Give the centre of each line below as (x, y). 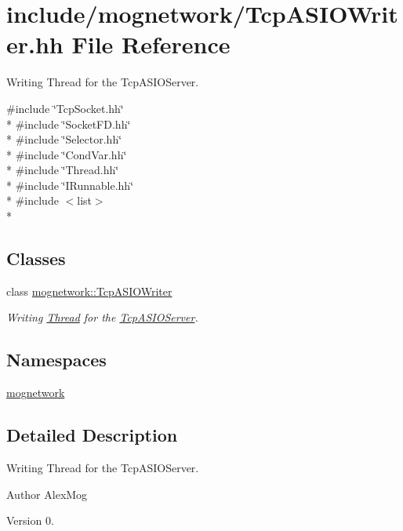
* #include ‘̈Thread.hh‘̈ (63, 170)
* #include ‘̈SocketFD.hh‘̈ (69, 124)
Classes (36, 258)
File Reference (151, 44)
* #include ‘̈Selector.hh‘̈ (64, 139)
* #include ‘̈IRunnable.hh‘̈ (70, 185)
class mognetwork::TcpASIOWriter (89, 291)
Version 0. (30, 520)
